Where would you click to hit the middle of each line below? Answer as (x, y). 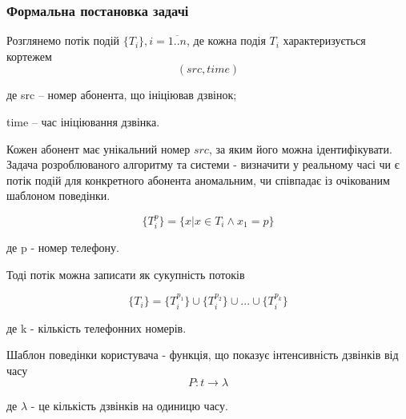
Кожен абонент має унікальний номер (98, 148)
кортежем (29, 56)
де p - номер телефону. (63, 247)
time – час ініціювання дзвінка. (83, 122)
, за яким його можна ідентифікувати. (300, 148)
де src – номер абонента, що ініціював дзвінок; (122, 95)
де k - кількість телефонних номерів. (96, 327)
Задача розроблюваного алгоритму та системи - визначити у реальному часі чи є (203, 164)
